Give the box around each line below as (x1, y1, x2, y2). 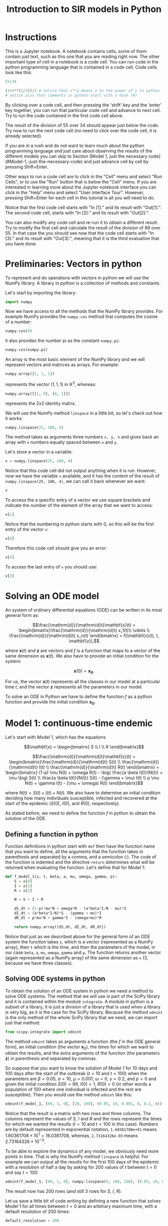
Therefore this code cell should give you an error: (5, 545, 107, 551)
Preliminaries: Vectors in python (5, 258, 142, 269)
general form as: (5, 612, 39, 618)
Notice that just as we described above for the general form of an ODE (5, 933, 150, 939)
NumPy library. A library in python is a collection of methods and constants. (5, 280, 161, 286)
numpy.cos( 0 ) (5, 328, 32, 333)
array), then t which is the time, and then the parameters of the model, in (5, 944, 155, 950)
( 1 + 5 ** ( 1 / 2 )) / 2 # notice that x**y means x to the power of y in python (5, 88, 160, 93)
